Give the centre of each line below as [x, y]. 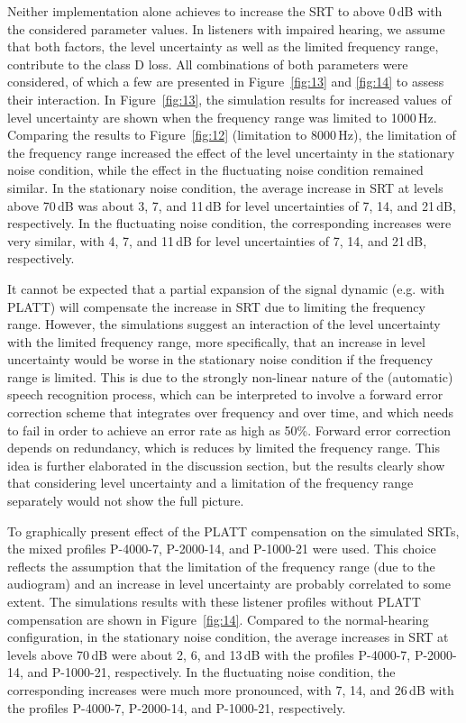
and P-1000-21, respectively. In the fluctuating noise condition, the [211, 672]
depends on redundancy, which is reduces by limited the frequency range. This [224, 448]
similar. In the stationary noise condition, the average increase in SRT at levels [225, 187]
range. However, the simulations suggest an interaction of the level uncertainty [224, 324]
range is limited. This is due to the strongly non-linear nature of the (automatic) [230, 376]
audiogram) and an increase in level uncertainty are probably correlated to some [229, 584]
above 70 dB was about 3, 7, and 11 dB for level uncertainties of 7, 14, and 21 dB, [232, 205]
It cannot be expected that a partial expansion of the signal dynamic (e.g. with [226, 288]
